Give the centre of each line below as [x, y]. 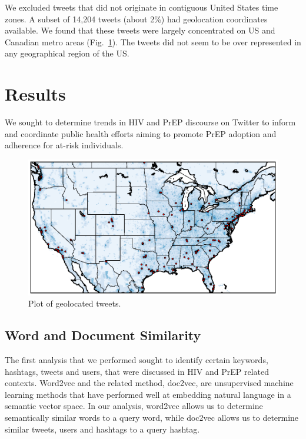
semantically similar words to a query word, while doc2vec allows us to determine [152, 418]
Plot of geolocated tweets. [75, 303]
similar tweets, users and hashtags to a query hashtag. [102, 429]
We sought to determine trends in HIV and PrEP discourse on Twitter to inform [150, 122]
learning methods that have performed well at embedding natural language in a [148, 394]
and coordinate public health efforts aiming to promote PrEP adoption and [141, 133]
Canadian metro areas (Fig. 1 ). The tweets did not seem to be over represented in [153, 41]
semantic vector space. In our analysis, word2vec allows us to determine [134, 406]
